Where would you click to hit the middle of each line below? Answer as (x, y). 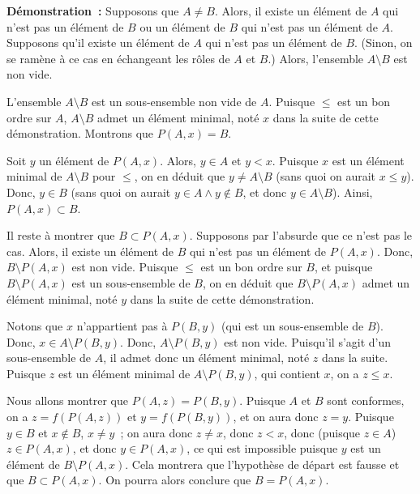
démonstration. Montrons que (80, 133)
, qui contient (287, 373)
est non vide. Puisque (125, 267)
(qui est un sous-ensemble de (292, 326)
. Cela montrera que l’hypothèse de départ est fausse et (262, 464)
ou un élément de (182, 26)
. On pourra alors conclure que (175, 480)
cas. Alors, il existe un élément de (90, 251)
